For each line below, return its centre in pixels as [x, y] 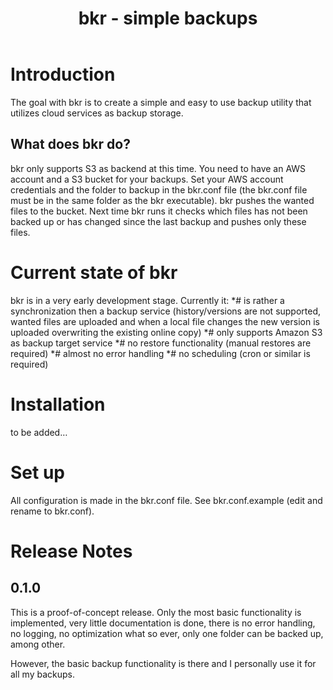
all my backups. [42, 674]
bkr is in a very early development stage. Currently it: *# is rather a [147, 300]
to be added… [39, 432]
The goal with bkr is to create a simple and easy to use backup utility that [161, 102]
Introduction [63, 74]
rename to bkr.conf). [52, 511]
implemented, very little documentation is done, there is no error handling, [163, 623]
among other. [38, 644]
